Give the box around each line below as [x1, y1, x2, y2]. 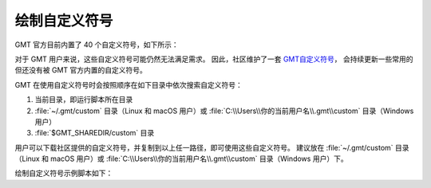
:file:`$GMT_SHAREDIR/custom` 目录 [34, 128, 155, 138]
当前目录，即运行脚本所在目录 [34, 95, 133, 104]
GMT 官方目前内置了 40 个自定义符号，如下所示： [14, 40, 179, 49]
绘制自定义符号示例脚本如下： [14, 168, 113, 178]
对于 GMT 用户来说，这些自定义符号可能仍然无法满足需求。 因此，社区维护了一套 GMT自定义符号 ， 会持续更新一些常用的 [14, 54, 413, 64]
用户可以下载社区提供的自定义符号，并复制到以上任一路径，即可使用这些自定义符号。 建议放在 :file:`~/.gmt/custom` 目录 [14, 143, 410, 152]
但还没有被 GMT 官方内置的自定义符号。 [14, 65, 148, 75]
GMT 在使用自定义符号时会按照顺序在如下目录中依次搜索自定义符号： [14, 80, 243, 89]
